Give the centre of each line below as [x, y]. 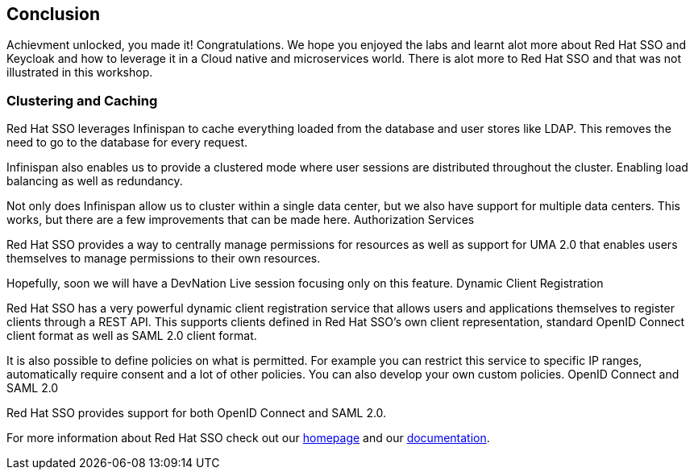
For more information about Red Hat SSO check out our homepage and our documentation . [248, 438]
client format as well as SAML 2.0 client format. [132, 336]
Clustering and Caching [82, 100]
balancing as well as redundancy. [95, 181]
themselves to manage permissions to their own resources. [164, 259]
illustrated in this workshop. [80, 72]
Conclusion [54, 14]
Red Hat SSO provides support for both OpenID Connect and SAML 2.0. [197, 413]
